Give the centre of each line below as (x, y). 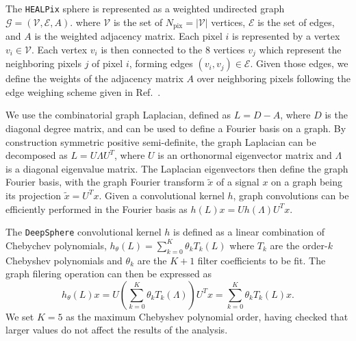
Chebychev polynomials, (56, 245)
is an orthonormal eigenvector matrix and (245, 155)
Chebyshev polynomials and (64, 260)
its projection (34, 195)
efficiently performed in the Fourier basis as (97, 209)
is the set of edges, (296, 22)
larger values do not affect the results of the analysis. (117, 330)
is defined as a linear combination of (249, 232)
